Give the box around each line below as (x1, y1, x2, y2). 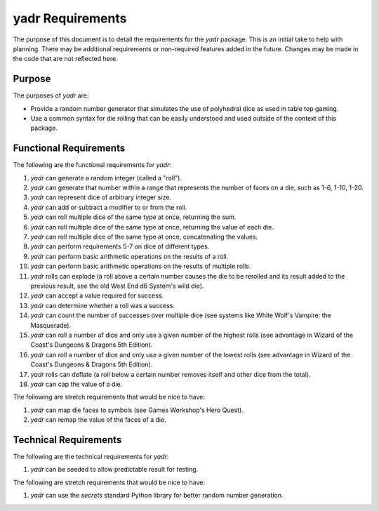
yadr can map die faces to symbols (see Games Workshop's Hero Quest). (30, 406, 244, 414)
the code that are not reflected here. (13, 55, 119, 63)
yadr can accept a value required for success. (30, 291, 164, 300)
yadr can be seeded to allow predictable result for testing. (30, 465, 199, 474)
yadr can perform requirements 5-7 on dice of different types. (30, 242, 210, 251)
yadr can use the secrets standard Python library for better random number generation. (30, 491, 284, 500)
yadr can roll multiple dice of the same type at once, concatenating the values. (30, 232, 258, 241)
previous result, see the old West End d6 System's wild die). (30, 281, 204, 290)
